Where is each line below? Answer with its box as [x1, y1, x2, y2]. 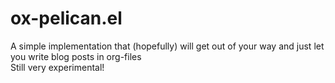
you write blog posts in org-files [10, 50, 142, 62]
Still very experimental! [10, 61, 105, 73]
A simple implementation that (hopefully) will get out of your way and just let [10, 40, 325, 52]
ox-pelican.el [10, 7, 123, 30]
